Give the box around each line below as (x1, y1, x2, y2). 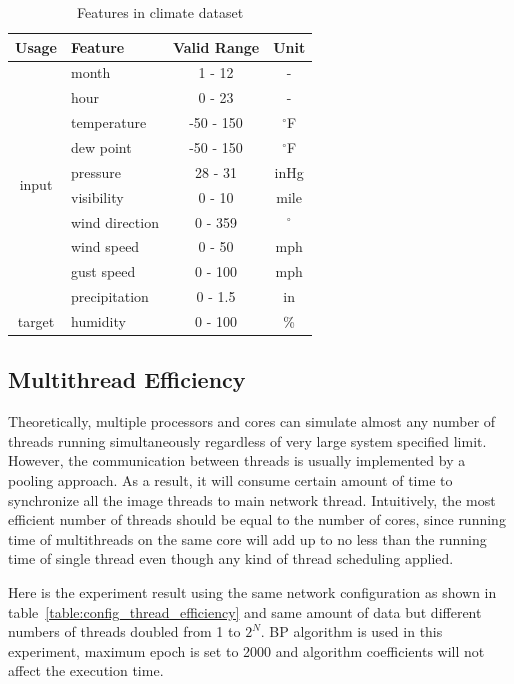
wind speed (71, 236, 140, 257)
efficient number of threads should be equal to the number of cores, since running (8, 509, 506, 530)
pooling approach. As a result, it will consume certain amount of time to (8, 469, 453, 490)
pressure (71, 161, 122, 182)
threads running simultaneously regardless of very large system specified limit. (8, 430, 487, 451)
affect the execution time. (8, 660, 164, 681)
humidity (71, 310, 126, 331)
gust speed (71, 261, 136, 282)
